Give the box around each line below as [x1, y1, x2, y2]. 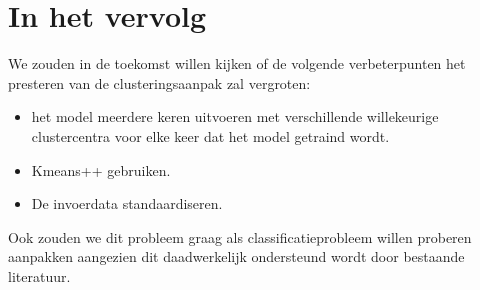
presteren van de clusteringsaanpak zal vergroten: [8, 72, 311, 93]
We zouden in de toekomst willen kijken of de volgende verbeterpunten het [8, 53, 466, 74]
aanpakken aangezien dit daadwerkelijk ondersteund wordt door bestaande [8, 246, 465, 267]
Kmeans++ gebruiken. [31, 159, 171, 180]
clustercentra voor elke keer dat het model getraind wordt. [31, 125, 390, 146]
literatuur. [8, 265, 71, 286]
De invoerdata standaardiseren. [31, 193, 223, 214]
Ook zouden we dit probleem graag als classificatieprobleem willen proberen [8, 226, 472, 247]
